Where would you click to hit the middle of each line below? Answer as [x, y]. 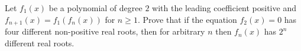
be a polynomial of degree [96, 8]
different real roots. [40, 42]
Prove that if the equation [190, 19]
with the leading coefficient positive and [224, 8]
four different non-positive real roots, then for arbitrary [105, 31]
